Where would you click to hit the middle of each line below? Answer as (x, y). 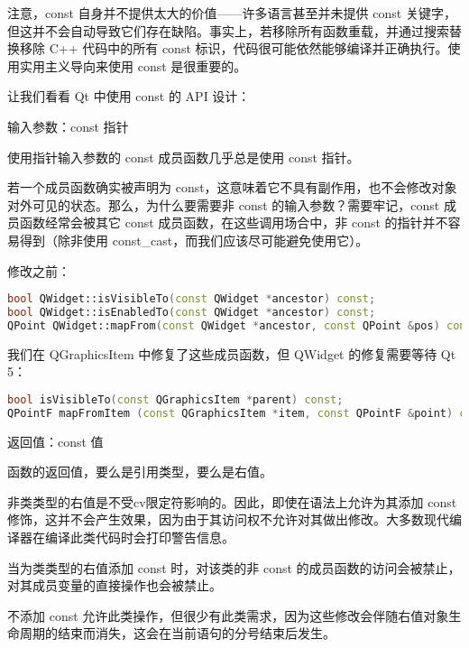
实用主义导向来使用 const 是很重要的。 (133, 65)
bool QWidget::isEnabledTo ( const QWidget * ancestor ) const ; (192, 312)
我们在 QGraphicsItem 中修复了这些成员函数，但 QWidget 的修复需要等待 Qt (232, 353)
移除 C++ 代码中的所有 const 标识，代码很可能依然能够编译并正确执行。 (234, 48)
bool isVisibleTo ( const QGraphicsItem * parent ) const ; (175, 399)
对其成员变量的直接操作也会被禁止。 (115, 585)
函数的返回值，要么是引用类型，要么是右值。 (140, 472)
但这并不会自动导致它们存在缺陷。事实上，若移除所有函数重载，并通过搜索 (228, 30)
